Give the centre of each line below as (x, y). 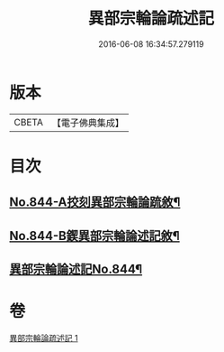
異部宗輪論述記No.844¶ (76, 269)
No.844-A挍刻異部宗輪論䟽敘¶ (95, 203)
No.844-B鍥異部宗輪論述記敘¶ (94, 236)
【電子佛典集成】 (88, 123)
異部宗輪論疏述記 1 (44, 338)
